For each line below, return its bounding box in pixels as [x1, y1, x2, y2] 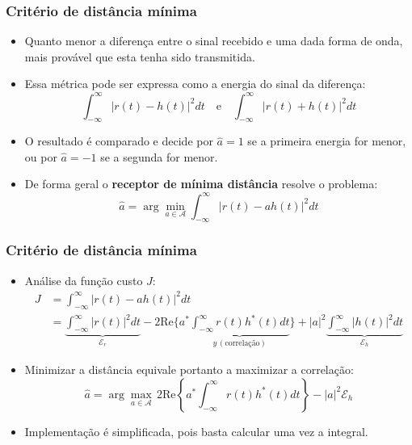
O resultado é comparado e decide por [24, 132, 213, 149]
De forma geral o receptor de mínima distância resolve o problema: [24, 175, 378, 192]
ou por [24, 148, 57, 165]
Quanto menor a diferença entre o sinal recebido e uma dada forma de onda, [24, 32, 403, 49]
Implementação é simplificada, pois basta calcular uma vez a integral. [24, 422, 368, 439]
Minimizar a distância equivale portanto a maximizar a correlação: [24, 361, 354, 378]
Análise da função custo [24, 271, 143, 288]
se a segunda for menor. [100, 148, 218, 165]
